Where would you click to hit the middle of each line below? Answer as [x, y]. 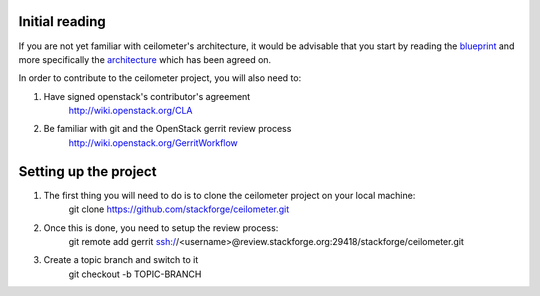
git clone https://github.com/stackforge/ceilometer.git [179, 209]
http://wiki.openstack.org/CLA [130, 111]
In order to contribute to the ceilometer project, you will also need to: [160, 78]
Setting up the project [87, 171]
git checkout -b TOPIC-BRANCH [135, 274]
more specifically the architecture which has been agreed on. [145, 59]
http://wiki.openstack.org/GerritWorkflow [153, 142]
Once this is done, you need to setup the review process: [161, 227]
